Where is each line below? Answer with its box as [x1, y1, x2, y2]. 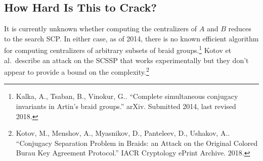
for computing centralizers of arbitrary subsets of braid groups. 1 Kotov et [4, 43, 232, 56]
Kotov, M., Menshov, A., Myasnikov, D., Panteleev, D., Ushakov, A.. [16, 128, 230, 138]
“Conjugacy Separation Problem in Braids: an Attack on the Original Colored [16, 137, 258, 148]
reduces [228, 23, 251, 34]
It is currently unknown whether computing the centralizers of [4, 23, 197, 34]
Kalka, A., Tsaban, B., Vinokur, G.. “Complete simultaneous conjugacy [16, 91, 238, 101]
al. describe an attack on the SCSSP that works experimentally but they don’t [4, 55, 249, 65]
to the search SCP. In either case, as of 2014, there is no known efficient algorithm [4, 33, 259, 43]
